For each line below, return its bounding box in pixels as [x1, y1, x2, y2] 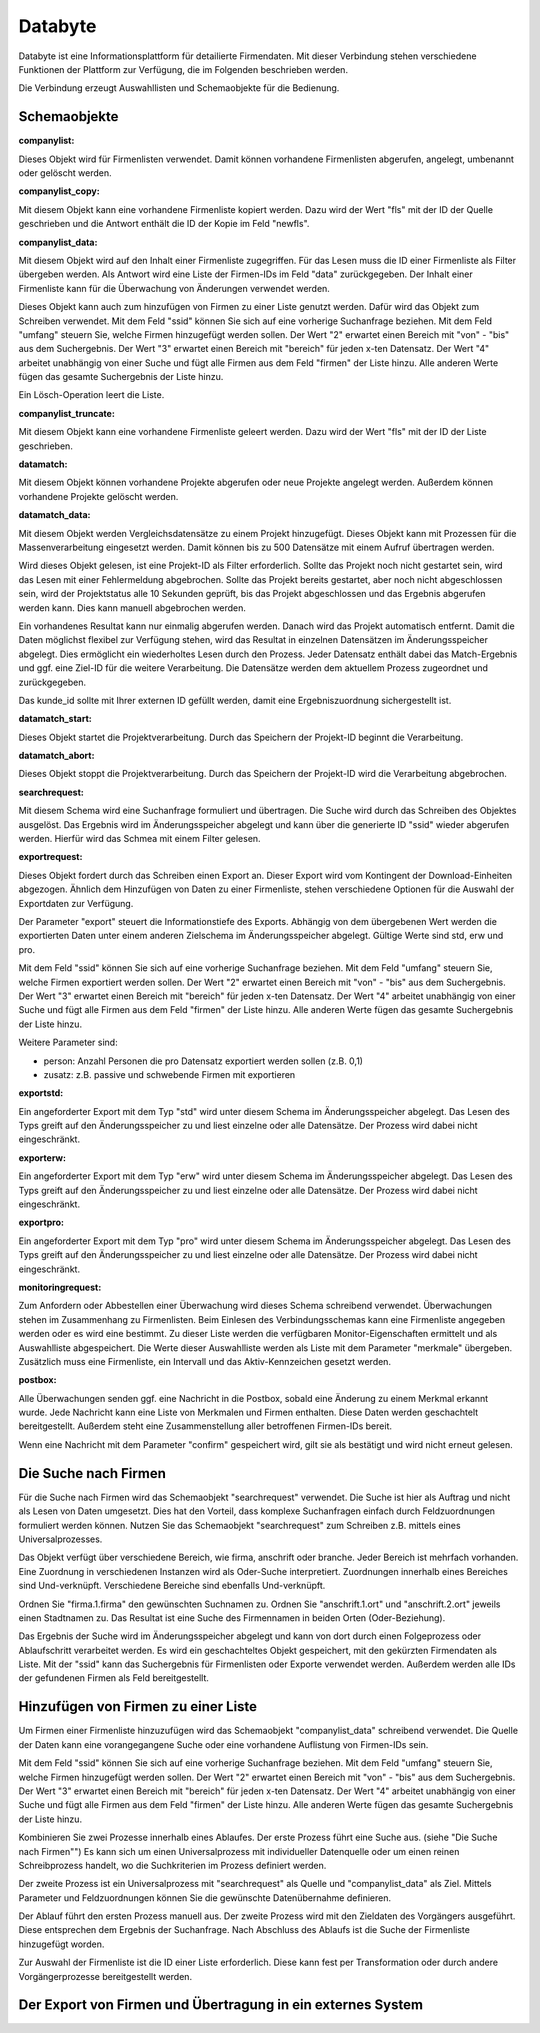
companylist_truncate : [18, 407, 115, 419]
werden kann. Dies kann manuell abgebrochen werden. [18, 601, 247, 614]
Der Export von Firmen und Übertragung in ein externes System [18, 1996, 424, 2014]
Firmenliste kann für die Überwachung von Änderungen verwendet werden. [18, 282, 330, 294]
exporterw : [18, 1151, 67, 1164]
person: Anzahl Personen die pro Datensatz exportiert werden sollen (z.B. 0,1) [43, 1055, 364, 1067]
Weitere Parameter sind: [18, 1036, 119, 1049]
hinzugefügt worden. [18, 1938, 105, 1950]
